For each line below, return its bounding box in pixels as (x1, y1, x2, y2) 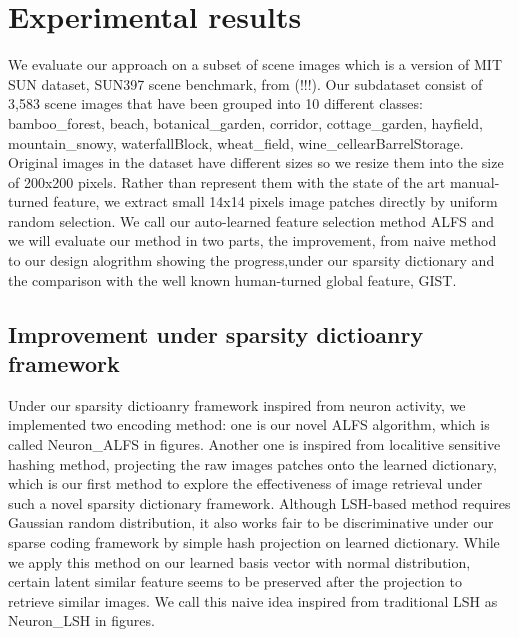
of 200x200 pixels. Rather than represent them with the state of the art (8, 171, 446, 192)
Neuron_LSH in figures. (8, 610, 155, 631)
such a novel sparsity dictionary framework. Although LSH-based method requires (8, 492, 511, 513)
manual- (449, 171, 500, 192)
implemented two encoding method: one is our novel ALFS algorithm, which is (8, 414, 490, 435)
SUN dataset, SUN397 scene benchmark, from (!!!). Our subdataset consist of (8, 73, 483, 94)
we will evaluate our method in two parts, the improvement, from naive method (8, 230, 497, 251)
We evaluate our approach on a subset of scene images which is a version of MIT (8, 54, 503, 75)
